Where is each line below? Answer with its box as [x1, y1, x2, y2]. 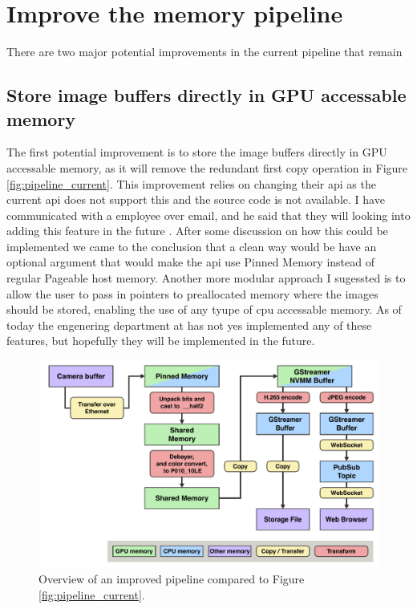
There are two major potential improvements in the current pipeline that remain [6, 43, 403, 60]
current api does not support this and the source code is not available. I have [6, 191, 385, 208]
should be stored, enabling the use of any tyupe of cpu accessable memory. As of [6, 301, 402, 318]
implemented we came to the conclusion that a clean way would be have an [6, 238, 377, 254]
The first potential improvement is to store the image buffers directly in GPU [6, 144, 387, 160]
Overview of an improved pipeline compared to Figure [38, 570, 305, 587]
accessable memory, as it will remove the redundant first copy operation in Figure [6, 159, 408, 176]
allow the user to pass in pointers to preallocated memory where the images [6, 285, 379, 302]
